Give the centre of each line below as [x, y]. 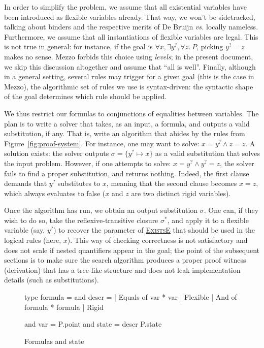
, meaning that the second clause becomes [172, 183]
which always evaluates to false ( [55, 193]
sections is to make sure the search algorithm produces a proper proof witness [125, 260]
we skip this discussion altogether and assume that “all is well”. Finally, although [130, 66]
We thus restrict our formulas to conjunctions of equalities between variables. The [131, 113]
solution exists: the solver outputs [57, 153]
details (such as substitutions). [52, 280]
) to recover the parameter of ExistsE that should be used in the [154, 230]
